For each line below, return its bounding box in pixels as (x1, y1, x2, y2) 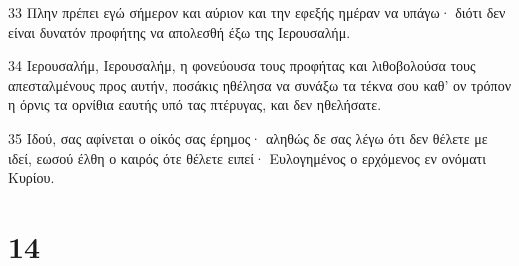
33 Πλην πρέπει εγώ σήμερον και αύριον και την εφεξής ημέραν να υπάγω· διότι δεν (8, 2, 506, 22)
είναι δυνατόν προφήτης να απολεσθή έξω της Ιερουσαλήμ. (8, 21, 351, 42)
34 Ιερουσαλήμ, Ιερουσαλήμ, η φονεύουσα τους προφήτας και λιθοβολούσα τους (8, 55, 476, 76)
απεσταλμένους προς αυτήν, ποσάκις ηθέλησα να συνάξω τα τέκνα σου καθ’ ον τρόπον (8, 74, 511, 95)
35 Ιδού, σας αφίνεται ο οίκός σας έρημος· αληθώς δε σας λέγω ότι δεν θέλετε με (8, 127, 488, 148)
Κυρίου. (8, 167, 55, 188)
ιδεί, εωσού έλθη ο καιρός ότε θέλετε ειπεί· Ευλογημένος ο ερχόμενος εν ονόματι (8, 147, 487, 168)
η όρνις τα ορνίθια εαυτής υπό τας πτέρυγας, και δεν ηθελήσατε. (8, 94, 382, 115)
